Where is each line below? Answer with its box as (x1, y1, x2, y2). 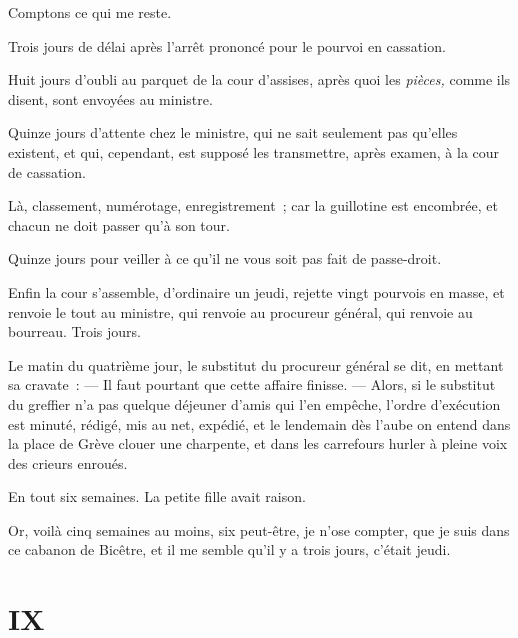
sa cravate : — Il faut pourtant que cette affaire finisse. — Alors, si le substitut (8, 374, 496, 395)
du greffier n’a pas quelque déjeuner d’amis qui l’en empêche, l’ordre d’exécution (8, 393, 501, 414)
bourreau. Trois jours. (8, 321, 141, 342)
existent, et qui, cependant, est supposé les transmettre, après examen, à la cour (8, 141, 500, 162)
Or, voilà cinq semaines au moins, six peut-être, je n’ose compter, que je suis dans (8, 519, 510, 540)
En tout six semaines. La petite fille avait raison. (8, 486, 306, 507)
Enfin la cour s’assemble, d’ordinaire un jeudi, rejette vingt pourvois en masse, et (8, 281, 505, 302)
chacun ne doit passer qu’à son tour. (8, 214, 230, 235)
